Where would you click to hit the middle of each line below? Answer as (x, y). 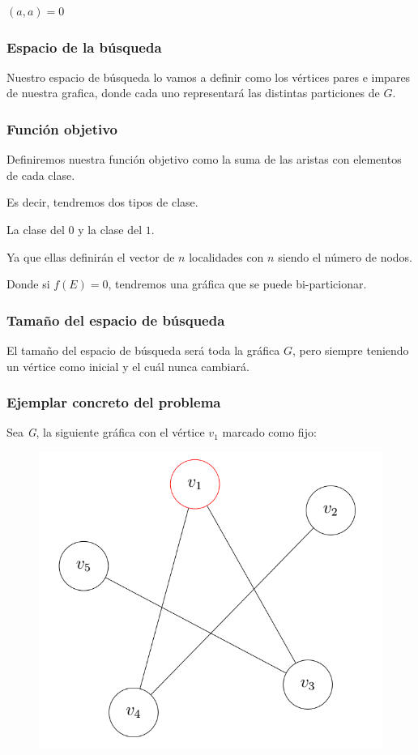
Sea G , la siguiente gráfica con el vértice (106, 432)
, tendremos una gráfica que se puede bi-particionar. (237, 284)
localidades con (226, 256)
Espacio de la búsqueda (84, 47)
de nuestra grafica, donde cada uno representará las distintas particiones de (193, 93)
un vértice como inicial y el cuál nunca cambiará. (128, 366)
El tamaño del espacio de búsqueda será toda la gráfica (143, 350)
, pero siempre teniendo (350, 350)
